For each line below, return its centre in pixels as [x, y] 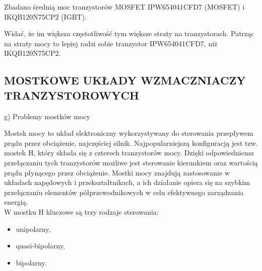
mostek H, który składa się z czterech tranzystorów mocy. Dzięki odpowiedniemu [129, 153]
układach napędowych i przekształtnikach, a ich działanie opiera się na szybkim [127, 182]
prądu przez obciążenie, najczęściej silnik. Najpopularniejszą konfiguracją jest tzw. [131, 143]
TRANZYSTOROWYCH [72, 95]
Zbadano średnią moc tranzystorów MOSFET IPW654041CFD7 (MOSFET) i [124, 7]
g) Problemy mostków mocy [47, 116]
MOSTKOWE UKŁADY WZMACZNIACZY [125, 80]
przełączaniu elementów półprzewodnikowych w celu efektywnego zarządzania [124, 192]
